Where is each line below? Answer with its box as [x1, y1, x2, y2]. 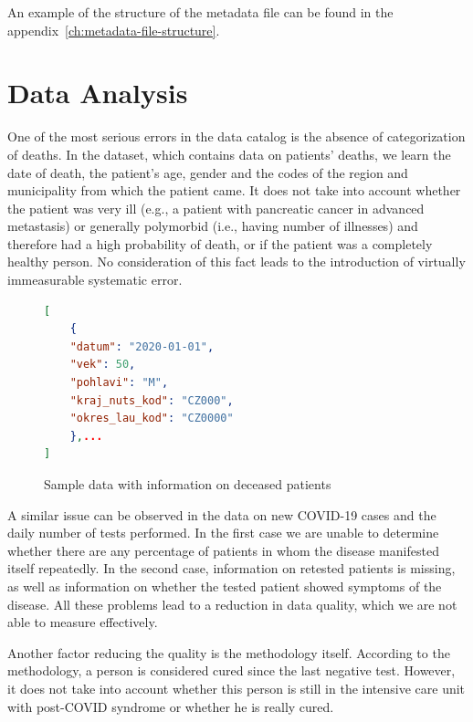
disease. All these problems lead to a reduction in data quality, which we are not [7, 594, 457, 613]
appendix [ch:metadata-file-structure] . [7, 20, 220, 39]
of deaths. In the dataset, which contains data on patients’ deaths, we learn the [7, 144, 451, 163]
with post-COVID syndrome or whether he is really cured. [7, 696, 334, 716]
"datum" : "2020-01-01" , [69, 340, 215, 353]
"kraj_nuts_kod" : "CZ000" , [69, 393, 234, 407]
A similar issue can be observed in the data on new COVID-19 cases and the [7, 505, 436, 524]
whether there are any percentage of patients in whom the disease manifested [7, 540, 439, 560]
